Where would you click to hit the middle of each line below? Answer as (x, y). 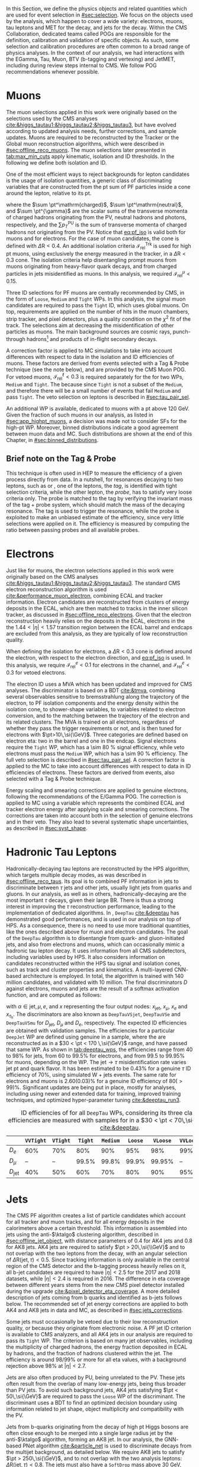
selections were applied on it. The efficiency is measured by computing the (98, 523)
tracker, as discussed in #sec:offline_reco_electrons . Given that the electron (99, 614)
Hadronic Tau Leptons (62, 852)
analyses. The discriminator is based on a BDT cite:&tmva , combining (91, 690)
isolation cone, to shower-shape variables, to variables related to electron (96, 709)
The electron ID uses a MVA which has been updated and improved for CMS (99, 684)
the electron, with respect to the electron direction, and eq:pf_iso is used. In (98, 657)
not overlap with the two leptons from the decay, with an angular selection (97, 1254)
